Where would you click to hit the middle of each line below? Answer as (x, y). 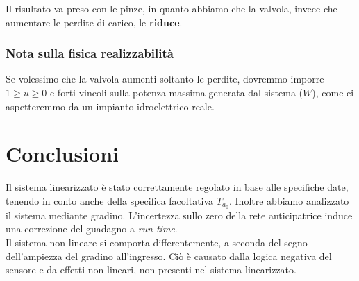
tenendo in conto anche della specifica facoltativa (110, 200)
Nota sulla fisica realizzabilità (90, 53)
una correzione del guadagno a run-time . (92, 229)
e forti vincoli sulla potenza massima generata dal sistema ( (176, 92)
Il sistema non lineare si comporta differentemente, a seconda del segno (157, 242)
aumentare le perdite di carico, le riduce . (94, 22)
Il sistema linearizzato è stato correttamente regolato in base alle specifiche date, (177, 187)
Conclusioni (62, 154)
